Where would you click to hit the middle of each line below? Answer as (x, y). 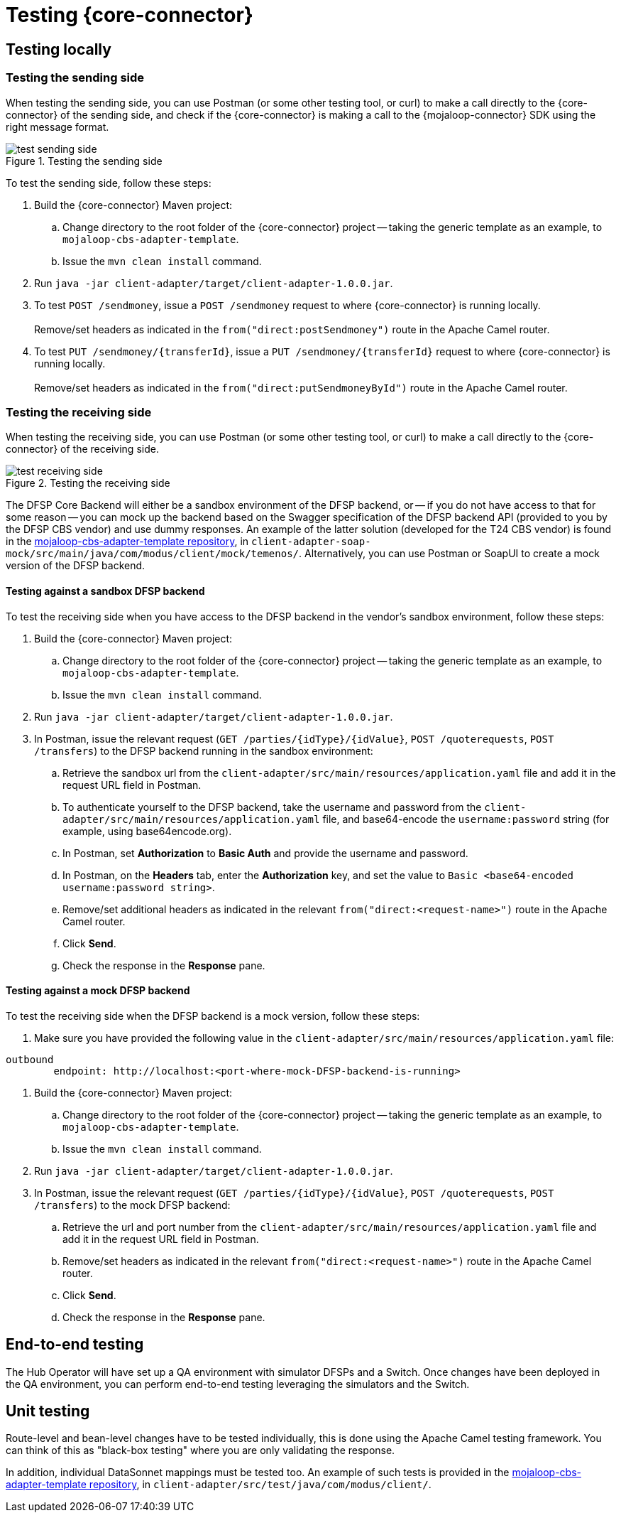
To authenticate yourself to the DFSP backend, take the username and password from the (272, 807)
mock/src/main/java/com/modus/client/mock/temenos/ (153, 554)
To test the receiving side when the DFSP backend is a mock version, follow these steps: (213, 1016)
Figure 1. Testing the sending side (84, 161)
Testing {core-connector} (130, 15)
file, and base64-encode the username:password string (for (466, 819)
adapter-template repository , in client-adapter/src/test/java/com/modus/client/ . (219, 1485)
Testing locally (59, 49)
